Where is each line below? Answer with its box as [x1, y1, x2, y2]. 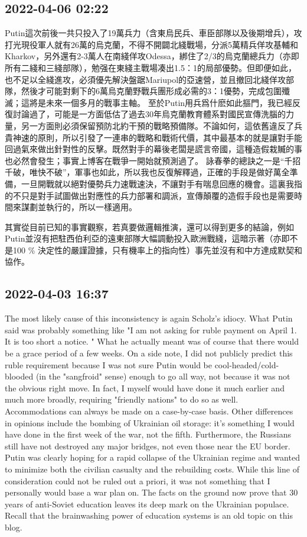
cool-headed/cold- [214, 358, 279, 371]
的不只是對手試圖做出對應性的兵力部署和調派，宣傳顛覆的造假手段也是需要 [5, 189, 294, 201]
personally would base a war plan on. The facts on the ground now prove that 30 [5, 486, 298, 499]
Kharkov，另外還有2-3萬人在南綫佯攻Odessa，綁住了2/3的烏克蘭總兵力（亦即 [5, 50, 299, 62]
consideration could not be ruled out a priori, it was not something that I [5, 474, 270, 487]
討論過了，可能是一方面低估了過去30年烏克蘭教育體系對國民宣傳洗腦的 [12, 108, 286, 120]
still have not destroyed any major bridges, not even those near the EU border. [5, 439, 290, 452]
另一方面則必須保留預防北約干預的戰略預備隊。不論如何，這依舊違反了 [21, 119, 294, 131]
